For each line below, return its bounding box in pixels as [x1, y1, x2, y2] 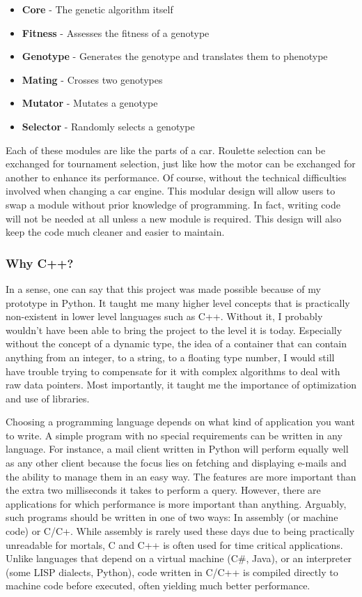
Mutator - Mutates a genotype [22, 96, 158, 110]
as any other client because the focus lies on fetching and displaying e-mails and [6, 455, 347, 470]
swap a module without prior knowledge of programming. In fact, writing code [6, 197, 340, 211]
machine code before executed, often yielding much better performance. [6, 578, 310, 593]
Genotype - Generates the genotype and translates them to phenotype [22, 49, 328, 63]
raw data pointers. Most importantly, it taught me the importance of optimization [6, 377, 356, 392]
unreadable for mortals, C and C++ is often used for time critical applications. [6, 537, 343, 552]
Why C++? [6, 254, 74, 271]
